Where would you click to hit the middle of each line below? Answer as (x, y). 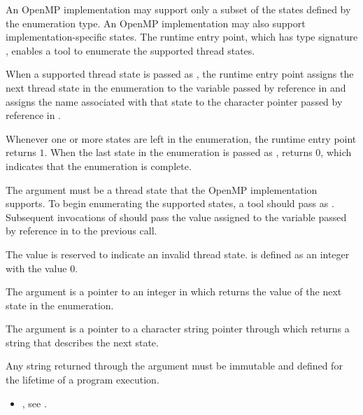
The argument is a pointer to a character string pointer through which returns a (178, 329)
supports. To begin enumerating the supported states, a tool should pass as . (170, 203)
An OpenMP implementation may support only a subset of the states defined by (178, 9)
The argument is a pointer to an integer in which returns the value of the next (174, 291)
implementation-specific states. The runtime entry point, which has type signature (182, 37)
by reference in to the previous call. (81, 231)
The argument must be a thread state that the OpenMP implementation (162, 189)
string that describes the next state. (82, 342)
